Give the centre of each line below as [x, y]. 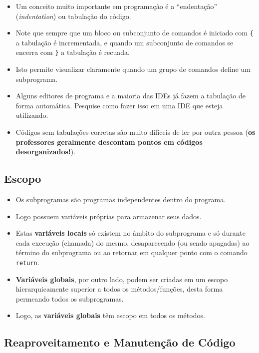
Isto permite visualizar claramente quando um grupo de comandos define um [133, 69]
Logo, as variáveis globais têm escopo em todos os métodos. [110, 315]
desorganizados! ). [46, 152]
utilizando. [32, 115]
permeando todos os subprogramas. [70, 298]
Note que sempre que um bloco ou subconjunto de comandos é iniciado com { [134, 33]
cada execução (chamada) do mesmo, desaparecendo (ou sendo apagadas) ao [132, 242]
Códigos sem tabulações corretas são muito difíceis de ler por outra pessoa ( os [135, 132]
